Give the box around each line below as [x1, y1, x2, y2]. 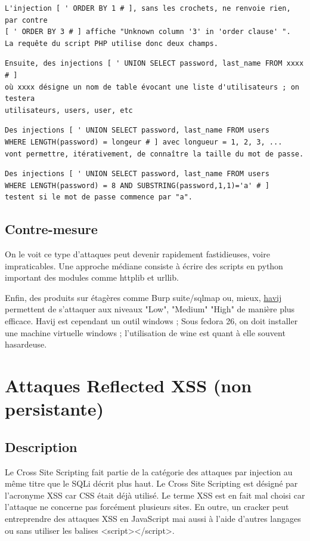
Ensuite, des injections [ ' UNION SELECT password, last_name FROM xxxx [5, 59, 304, 68]
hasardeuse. [5, 338, 47, 351]
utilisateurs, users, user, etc [5, 106, 133, 115]
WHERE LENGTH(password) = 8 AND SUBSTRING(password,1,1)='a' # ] [5, 181, 269, 190]
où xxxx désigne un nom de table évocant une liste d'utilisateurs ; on [5, 82, 299, 91]
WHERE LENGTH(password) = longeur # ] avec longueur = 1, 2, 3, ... [5, 137, 283, 146]
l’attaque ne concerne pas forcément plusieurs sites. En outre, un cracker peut [5, 500, 289, 513]
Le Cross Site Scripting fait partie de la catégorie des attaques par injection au [5, 465, 293, 478]
